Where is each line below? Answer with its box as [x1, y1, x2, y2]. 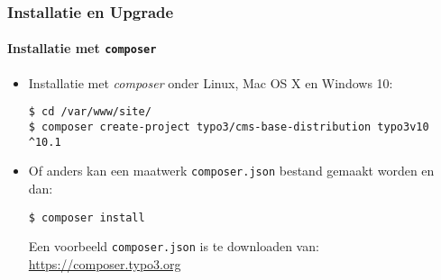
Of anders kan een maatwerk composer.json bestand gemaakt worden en [28, 161, 435, 180]
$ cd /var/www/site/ [28, 105, 152, 119]
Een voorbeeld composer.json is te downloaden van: [28, 237, 319, 256]
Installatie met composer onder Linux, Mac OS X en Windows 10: [28, 73, 393, 92]
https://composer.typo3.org [28, 254, 181, 273]
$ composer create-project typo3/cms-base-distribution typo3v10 [28, 120, 429, 133]
